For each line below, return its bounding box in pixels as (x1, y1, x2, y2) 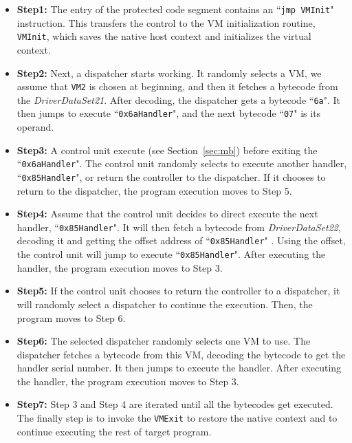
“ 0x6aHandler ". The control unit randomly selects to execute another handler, (16, 156, 347, 171)
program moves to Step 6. (16, 310, 126, 325)
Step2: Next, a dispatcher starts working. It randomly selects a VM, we (16, 65, 322, 80)
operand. (16, 120, 54, 134)
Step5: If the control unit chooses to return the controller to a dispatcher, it (16, 283, 340, 298)
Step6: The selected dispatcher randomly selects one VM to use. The (16, 334, 311, 348)
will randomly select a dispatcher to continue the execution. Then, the (16, 296, 313, 311)
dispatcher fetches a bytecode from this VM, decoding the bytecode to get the (16, 347, 346, 361)
